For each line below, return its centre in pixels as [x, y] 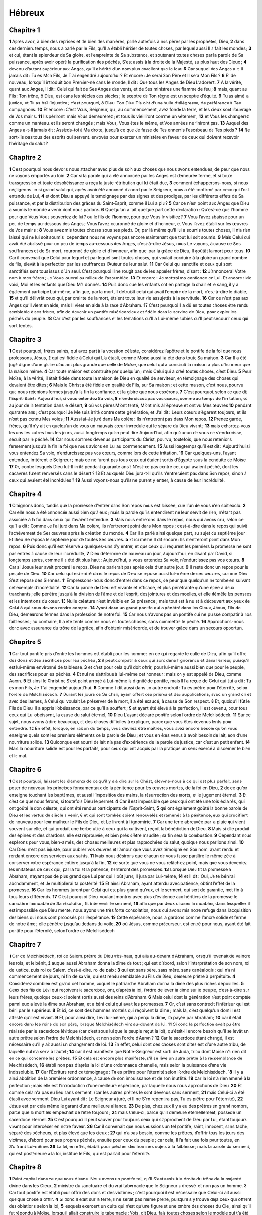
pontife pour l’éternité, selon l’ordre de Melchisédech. [62, 931]
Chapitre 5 [25, 642]
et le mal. [18, 755]
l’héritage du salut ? [28, 143]
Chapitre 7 [25, 945]
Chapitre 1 [25, 30]
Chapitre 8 [25, 1167]
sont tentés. [21, 325]
